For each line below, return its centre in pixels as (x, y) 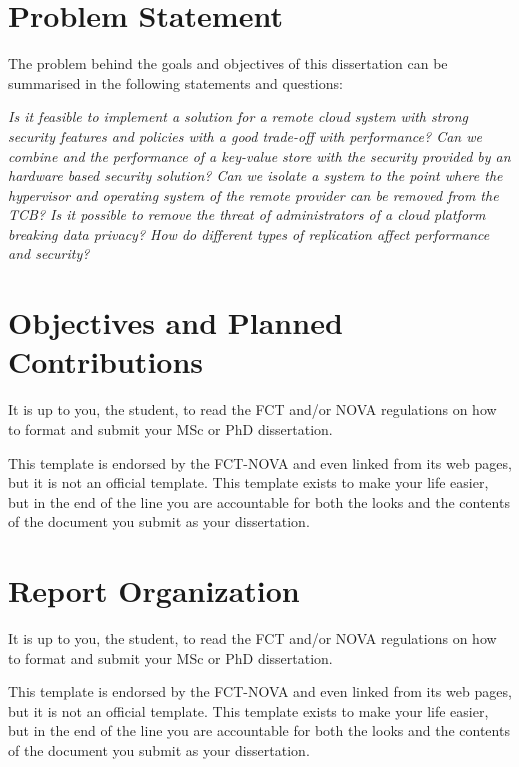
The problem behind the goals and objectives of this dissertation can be (228, 63)
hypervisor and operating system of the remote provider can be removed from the (253, 194)
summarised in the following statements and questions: (175, 82)
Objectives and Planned (175, 322)
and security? (49, 253)
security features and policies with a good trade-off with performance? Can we (245, 135)
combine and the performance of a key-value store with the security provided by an (259, 155)
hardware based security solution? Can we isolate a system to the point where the (255, 175)
